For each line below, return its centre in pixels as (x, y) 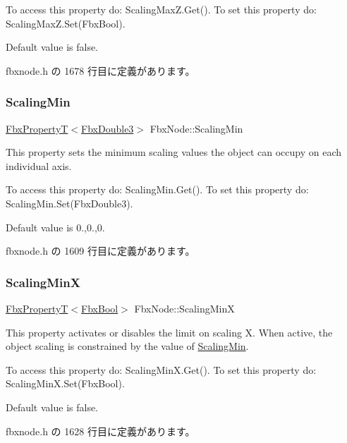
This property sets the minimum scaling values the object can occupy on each (174, 152)
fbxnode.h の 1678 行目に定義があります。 (101, 70)
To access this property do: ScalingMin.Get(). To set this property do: (157, 189)
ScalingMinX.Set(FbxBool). (65, 383)
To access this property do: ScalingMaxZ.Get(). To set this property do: (161, 9)
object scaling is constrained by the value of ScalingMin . (127, 346)
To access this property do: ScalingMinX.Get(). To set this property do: (161, 369)
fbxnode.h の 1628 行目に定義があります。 (101, 431)
